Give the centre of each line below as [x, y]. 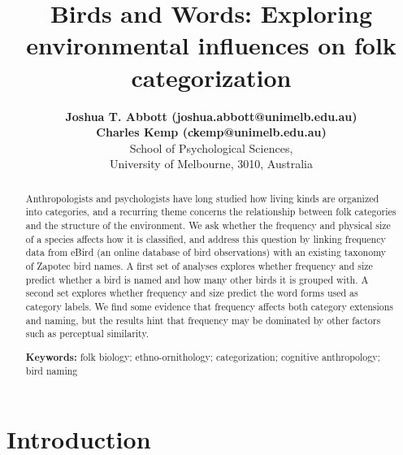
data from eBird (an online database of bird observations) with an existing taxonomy [206, 252]
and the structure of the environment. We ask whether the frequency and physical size [208, 225]
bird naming [52, 371]
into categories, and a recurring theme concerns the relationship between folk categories [211, 212]
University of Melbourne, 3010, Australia [211, 164]
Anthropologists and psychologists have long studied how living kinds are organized [202, 198]
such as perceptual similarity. [87, 334]
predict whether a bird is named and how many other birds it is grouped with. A [197, 279]
